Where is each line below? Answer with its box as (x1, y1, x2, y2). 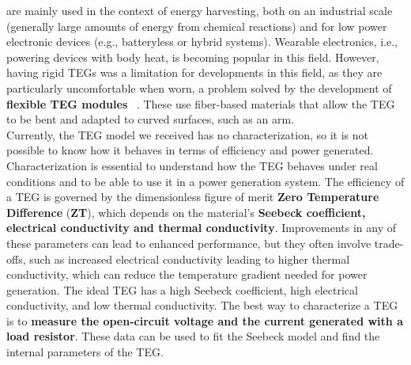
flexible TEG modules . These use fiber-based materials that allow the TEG (6, 95, 395, 112)
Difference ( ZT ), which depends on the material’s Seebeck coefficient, (6, 203, 366, 220)
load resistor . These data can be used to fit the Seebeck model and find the (6, 328, 380, 344)
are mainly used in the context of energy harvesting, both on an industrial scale (6, 2, 393, 18)
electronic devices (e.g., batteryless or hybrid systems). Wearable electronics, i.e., (6, 33, 398, 50)
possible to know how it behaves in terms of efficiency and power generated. (6, 142, 374, 158)
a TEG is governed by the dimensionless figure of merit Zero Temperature (6, 188, 379, 205)
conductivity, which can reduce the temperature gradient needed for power (6, 266, 368, 283)
